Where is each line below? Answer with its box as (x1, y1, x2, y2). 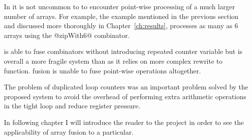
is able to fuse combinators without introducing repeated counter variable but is (4, 46, 243, 56)
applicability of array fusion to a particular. (4, 126, 134, 137)
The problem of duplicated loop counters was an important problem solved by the (4, 82, 249, 92)
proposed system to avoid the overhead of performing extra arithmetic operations (4, 91, 246, 101)
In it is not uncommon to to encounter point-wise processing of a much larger (4, 1, 235, 11)
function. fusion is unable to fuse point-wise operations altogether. (4, 65, 201, 75)
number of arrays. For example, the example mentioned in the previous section (4, 11, 239, 21)
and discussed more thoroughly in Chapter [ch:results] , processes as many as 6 (4, 20, 238, 31)
